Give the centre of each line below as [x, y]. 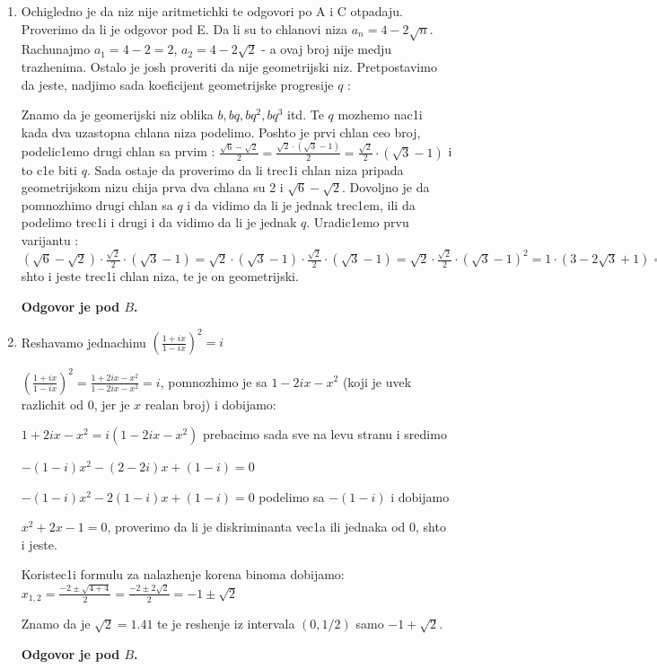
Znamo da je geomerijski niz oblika [117, 114]
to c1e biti [49, 169]
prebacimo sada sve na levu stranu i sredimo [325, 434]
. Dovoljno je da [386, 187]
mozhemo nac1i [380, 114]
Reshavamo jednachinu [83, 341]
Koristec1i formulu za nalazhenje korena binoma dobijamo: [183, 574]
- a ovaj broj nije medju [327, 49]
